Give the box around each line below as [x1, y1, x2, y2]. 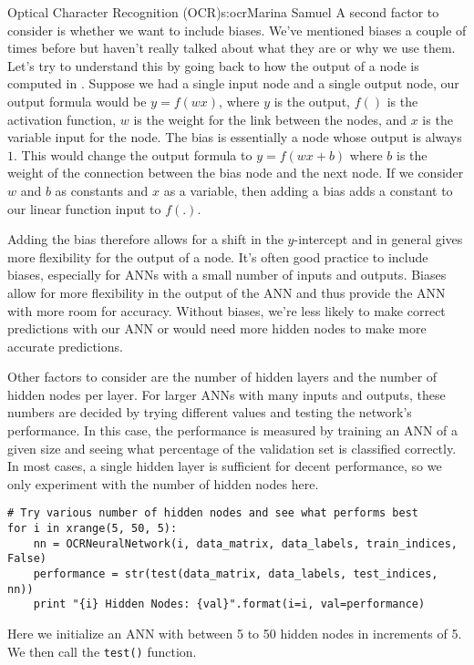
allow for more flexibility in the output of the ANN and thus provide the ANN [7, 282, 446, 302]
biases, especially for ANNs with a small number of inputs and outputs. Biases [7, 265, 447, 284]
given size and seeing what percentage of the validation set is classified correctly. [7, 438, 457, 457]
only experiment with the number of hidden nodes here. [7, 474, 319, 493]
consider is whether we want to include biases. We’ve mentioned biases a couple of [7, 20, 467, 39]
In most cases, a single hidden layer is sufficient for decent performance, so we [7, 456, 442, 476]
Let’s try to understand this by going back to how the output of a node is [7, 56, 419, 75]
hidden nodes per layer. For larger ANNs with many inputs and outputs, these [7, 384, 446, 404]
